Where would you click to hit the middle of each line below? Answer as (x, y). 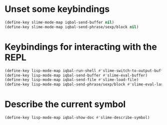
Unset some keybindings (57, 9)
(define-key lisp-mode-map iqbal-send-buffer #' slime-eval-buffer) (76, 75)
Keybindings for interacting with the (81, 47)
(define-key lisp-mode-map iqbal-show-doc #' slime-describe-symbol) (77, 118)
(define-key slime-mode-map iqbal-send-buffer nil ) (59, 22)
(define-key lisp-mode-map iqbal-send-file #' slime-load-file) (72, 80)
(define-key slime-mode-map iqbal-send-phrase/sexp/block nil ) (72, 27)
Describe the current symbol (65, 104)
